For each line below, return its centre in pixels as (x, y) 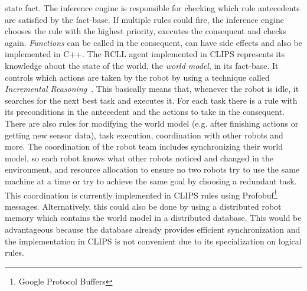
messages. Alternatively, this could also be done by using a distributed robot (143, 206)
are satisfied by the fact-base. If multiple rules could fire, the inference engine (144, 19)
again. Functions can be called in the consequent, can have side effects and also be (153, 42)
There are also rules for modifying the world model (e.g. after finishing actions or (152, 123)
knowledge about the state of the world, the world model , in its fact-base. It (142, 65)
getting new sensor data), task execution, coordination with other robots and (144, 135)
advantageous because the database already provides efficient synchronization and (153, 229)
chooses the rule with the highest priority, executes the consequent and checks (146, 31)
